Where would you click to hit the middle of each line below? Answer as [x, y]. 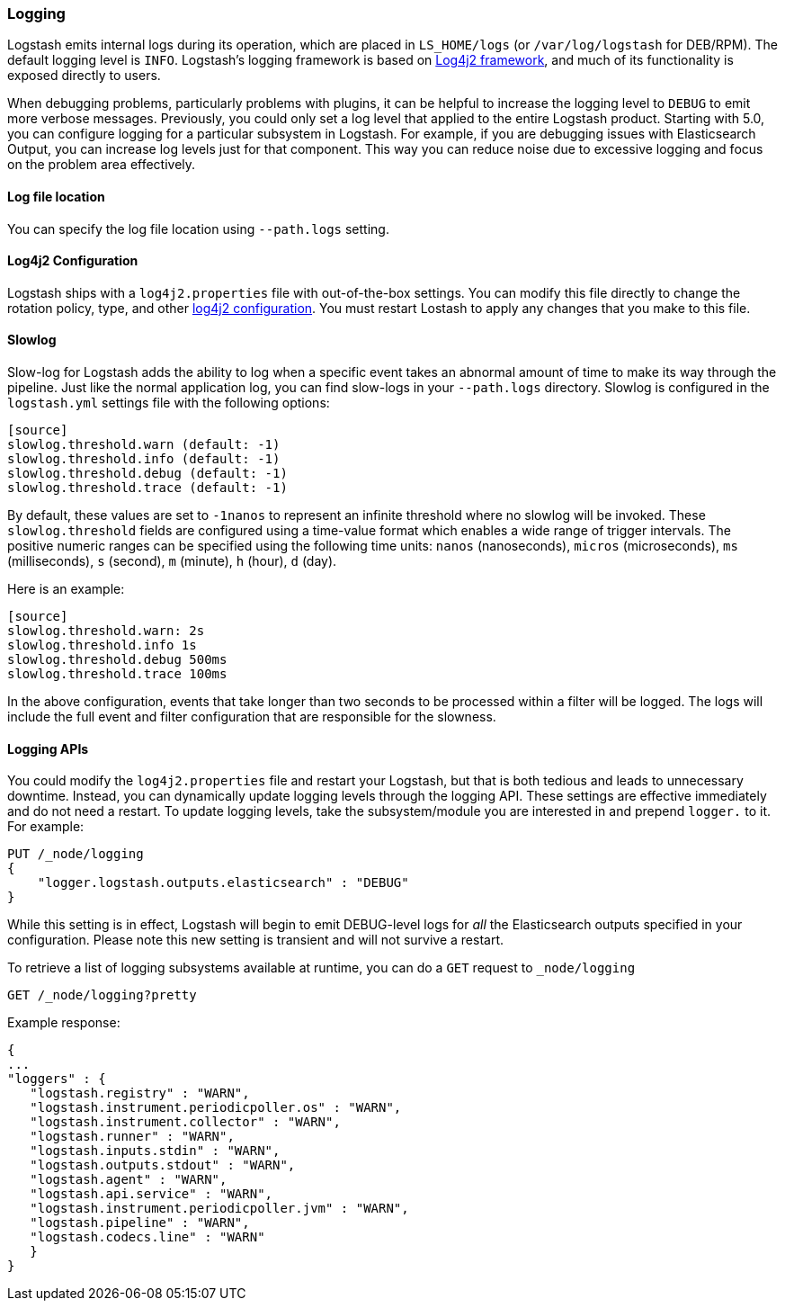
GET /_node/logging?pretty [102, 995]
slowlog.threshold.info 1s [102, 645]
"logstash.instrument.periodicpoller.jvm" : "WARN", [219, 1209]
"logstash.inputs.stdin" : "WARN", [155, 1151]
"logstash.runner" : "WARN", [132, 1137]
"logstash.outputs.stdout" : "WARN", [163, 1165]
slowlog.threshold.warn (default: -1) [144, 445]
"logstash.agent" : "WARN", [129, 1180]
